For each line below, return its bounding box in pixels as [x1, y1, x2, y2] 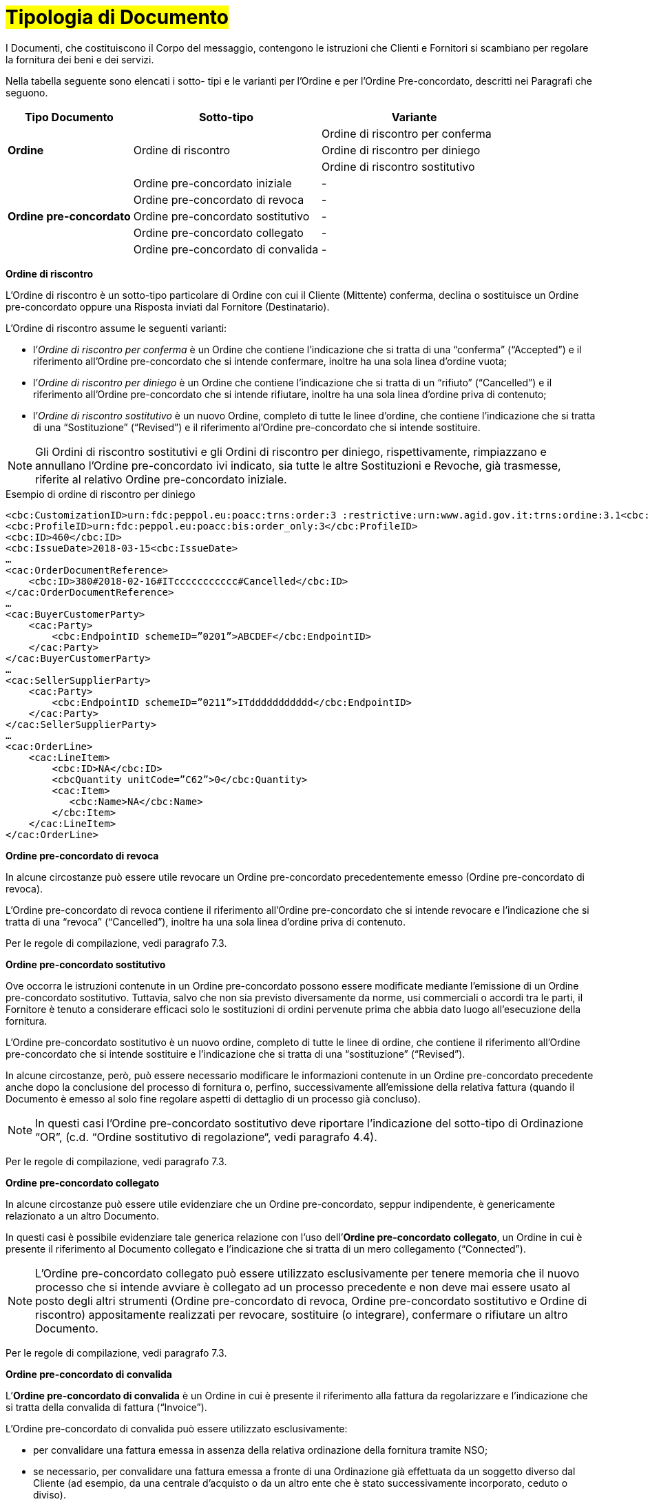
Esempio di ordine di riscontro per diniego [6, 488, 196, 500]
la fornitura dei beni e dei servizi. [6, 53, 154, 65]
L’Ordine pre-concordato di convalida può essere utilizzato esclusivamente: [6, 1422, 348, 1434]
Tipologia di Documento [6, 6, 229, 29]
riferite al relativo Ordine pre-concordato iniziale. [35, 472, 287, 486]
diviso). [33, 1488, 66, 1501]
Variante [391, 109, 437, 124]
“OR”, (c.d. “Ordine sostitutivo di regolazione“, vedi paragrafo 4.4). [35, 1129, 377, 1144]
